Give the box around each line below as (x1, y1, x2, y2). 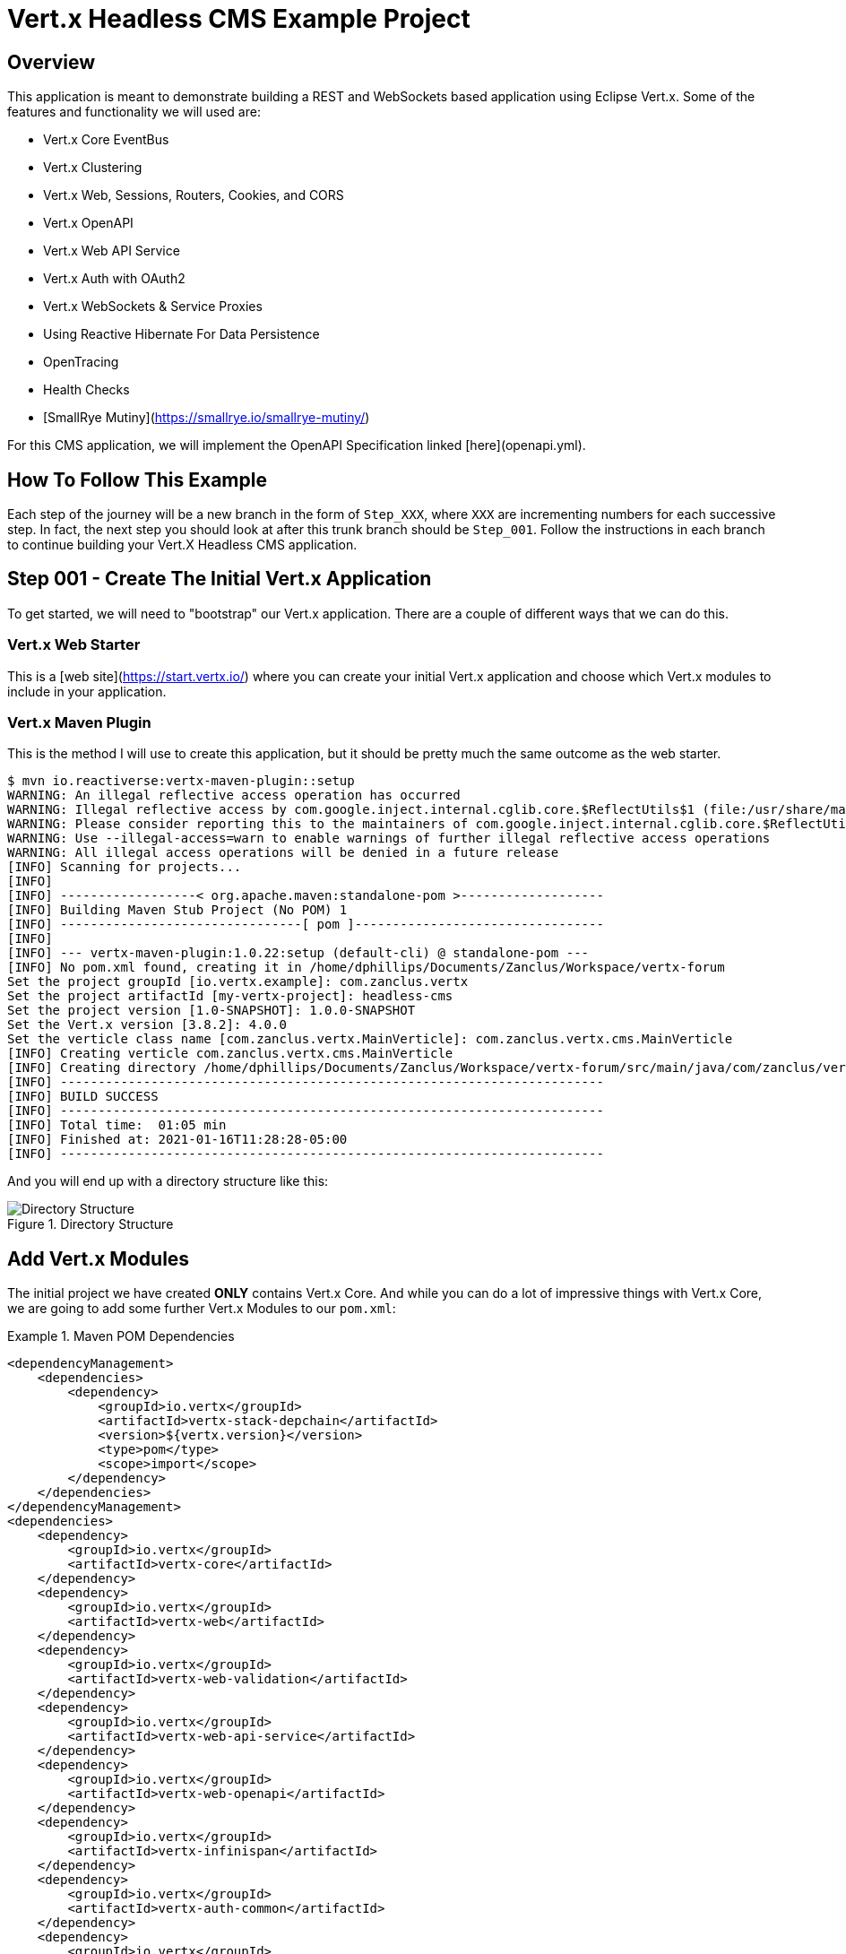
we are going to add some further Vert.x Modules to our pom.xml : (7, 1301, 396, 1317)
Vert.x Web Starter (7, 635, 141, 654)
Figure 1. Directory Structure (7, 1216, 174, 1232)
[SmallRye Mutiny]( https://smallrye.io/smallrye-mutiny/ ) (43, 410, 370, 426)
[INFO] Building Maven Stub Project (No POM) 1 (7, 903, 348, 918)
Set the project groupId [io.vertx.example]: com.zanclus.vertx (7, 974, 469, 990)
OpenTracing (43, 354, 119, 370)
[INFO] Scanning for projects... (7, 860, 242, 875)
